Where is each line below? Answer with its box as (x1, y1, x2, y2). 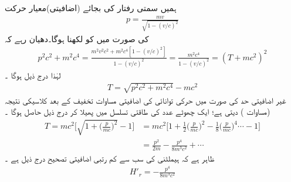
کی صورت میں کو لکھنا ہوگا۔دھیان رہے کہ (5, 32, 149, 44)
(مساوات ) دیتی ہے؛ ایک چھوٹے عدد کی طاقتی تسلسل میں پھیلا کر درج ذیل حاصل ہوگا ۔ (5, 105, 270, 118)
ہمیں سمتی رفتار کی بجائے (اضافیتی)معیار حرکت (5, 2, 177, 13)
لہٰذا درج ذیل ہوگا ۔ (5, 68, 61, 81)
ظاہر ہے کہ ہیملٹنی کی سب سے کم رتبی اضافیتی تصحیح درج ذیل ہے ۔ (5, 152, 215, 164)
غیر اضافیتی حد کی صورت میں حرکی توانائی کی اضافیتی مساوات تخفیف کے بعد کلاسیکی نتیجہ (5, 94, 286, 106)
